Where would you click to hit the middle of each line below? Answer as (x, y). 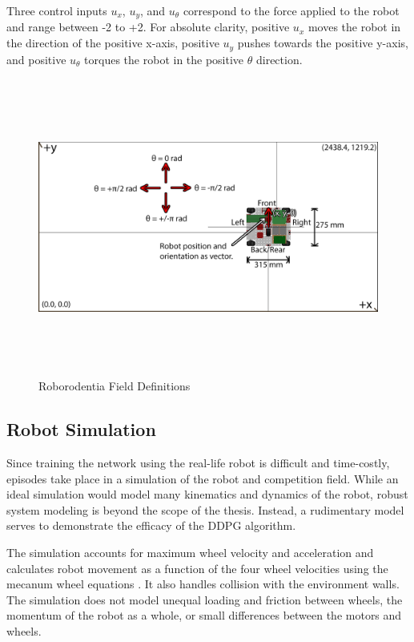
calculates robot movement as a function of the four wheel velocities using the (197, 568)
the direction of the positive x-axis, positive (113, 43)
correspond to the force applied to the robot (291, 10)
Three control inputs (57, 10)
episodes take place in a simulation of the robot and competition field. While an (203, 478)
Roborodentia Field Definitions (115, 386)
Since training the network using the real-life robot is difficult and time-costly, (198, 463)
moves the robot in (354, 27)
